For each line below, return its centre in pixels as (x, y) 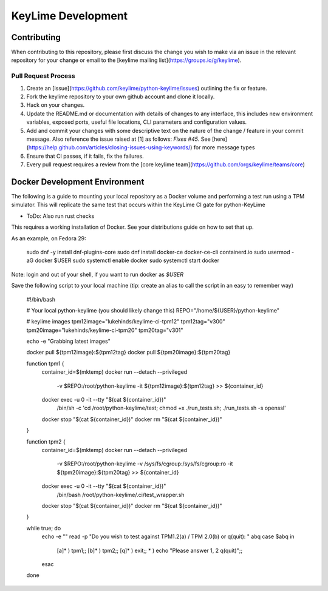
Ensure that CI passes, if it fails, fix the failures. (85, 156)
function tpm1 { (45, 363)
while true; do (44, 528)
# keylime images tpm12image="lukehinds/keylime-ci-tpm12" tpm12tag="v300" (126, 322)
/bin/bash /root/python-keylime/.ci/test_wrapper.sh (121, 495)
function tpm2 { (46, 441)
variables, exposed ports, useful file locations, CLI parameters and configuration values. (137, 122)
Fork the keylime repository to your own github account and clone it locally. (121, 96)
